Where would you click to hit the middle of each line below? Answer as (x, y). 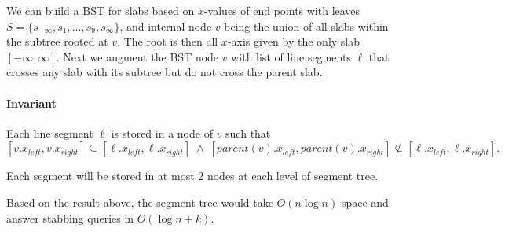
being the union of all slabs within (306, 26)
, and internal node (166, 26)
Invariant (31, 103)
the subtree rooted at (57, 41)
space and (365, 202)
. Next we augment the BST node (137, 56)
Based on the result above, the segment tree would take (140, 202)
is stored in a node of (162, 133)
